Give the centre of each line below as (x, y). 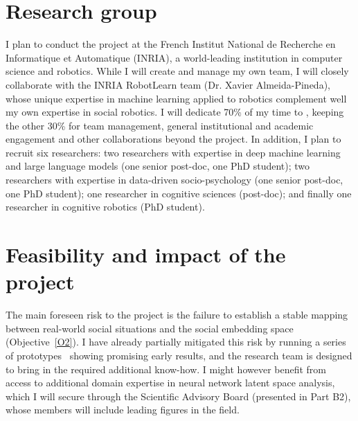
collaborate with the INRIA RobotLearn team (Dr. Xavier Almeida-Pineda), (168, 84)
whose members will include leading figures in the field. (123, 410)
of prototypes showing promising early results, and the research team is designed (179, 355)
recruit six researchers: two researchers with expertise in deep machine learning (173, 152)
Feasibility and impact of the (146, 254)
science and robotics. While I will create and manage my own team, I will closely (177, 71)
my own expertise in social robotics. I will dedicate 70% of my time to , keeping (175, 112)
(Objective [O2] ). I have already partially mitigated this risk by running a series (176, 342)
